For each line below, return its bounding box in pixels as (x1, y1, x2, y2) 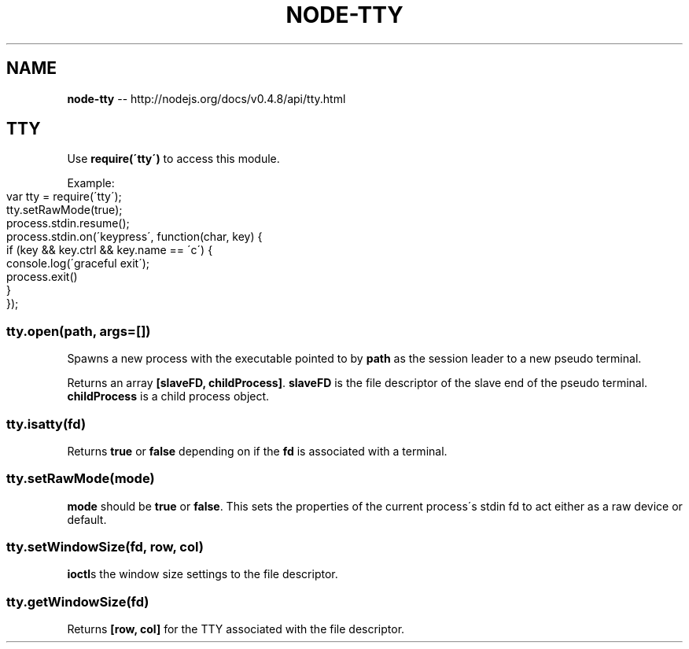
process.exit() (6, 270, 78, 284)
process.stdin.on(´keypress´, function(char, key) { (6, 230, 263, 244)
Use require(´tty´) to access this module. (67, 152, 280, 166)
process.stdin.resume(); (6, 216, 130, 230)
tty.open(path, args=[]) (6, 323, 151, 339)
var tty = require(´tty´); (6, 190, 122, 204)
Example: (67, 176, 115, 190)
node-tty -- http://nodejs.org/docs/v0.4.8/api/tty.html (67, 91, 346, 105)
